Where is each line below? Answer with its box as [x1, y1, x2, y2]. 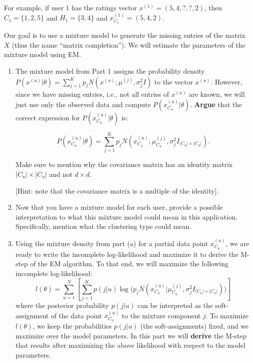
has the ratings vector [72, 2, 137, 12]
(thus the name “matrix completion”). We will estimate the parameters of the [12, 39, 246, 50]
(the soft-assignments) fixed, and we [140, 321, 249, 331]
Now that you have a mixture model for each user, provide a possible [15, 202, 223, 212]
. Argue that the [190, 99, 242, 110]
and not [49, 168, 73, 179]
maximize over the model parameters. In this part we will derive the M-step [15, 330, 247, 340]
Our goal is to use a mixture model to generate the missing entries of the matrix [4, 30, 246, 40]
